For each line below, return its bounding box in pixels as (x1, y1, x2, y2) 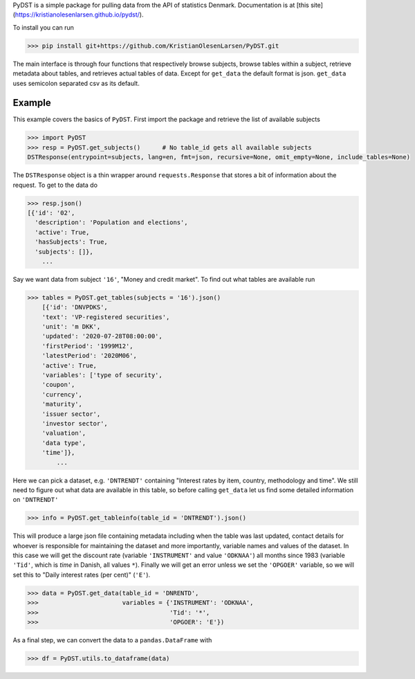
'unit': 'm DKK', (41, 323, 101, 331)
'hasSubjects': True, (35, 238, 109, 246)
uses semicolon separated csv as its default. (12, 79, 140, 87)
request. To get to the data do (12, 181, 98, 189)
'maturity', (41, 400, 83, 408)
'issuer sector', (41, 410, 101, 418)
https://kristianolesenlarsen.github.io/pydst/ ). (15, 10, 144, 19)
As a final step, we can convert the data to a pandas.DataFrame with (12, 635, 212, 644)
